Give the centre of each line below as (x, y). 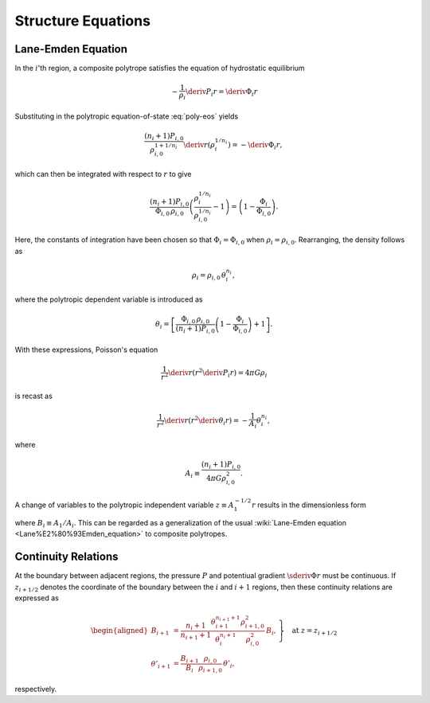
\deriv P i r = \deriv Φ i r (222, 93)
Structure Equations (83, 21)
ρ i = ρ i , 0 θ (209, 276)
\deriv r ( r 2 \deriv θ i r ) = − (206, 420)
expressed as (37, 598)
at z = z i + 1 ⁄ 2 (315, 631)
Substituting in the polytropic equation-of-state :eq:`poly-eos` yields (127, 116)
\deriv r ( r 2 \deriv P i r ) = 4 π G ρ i (218, 373)
